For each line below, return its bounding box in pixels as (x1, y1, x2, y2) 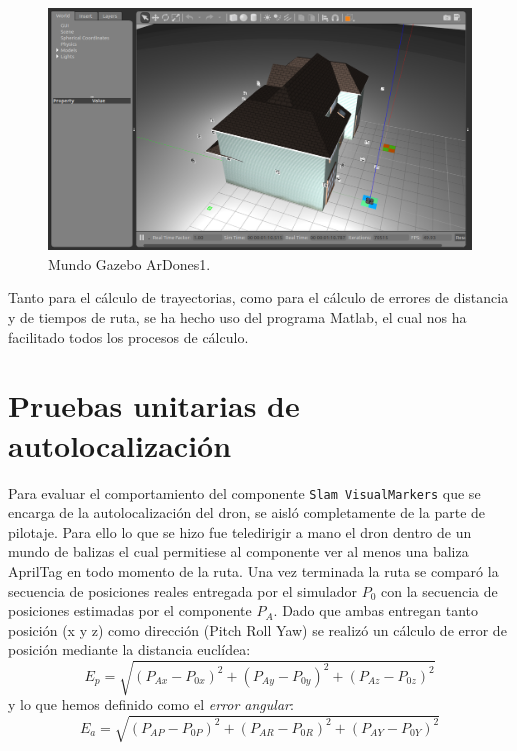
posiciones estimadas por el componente (8, 600, 252, 621)
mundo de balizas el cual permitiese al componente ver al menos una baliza (8, 541, 469, 562)
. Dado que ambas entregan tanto (273, 600, 479, 621)
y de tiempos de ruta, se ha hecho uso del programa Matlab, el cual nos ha (8, 307, 467, 327)
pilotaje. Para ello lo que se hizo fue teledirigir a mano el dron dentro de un (8, 521, 472, 542)
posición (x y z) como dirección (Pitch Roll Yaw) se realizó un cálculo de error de (8, 619, 507, 640)
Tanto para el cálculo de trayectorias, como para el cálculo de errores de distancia (8, 287, 509, 308)
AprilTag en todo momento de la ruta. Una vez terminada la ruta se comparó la (8, 560, 499, 581)
